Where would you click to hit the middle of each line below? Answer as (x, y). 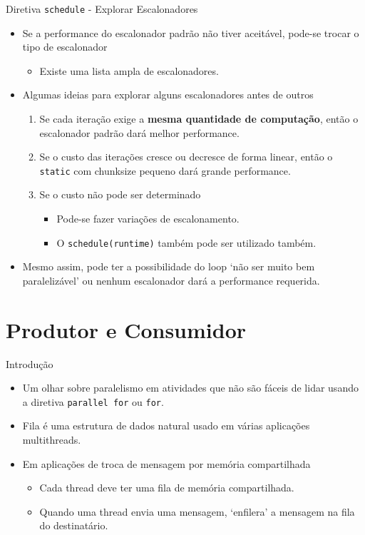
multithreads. (52, 440)
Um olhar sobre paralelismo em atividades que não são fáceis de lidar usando (190, 388)
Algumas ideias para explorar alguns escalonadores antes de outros (168, 95)
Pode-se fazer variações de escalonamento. (148, 219)
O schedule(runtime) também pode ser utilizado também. (186, 242)
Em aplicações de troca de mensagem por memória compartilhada (166, 463)
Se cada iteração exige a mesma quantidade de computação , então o (199, 119)
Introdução (30, 363)
